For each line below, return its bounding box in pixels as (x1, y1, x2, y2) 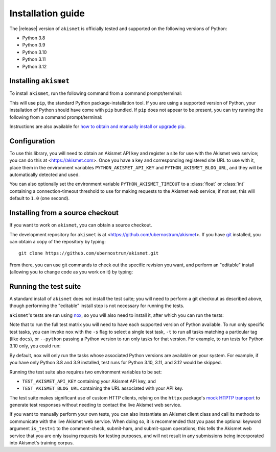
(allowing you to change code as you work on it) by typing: (9, 269, 133, 275)
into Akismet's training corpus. (9, 440, 74, 446)
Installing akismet (9, 77, 70, 85)
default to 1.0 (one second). (9, 195, 70, 202)
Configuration (9, 137, 55, 145)
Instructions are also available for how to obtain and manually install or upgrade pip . (9, 123, 186, 130)
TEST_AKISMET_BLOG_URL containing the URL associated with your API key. (22, 385, 183, 391)
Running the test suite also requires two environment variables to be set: (9, 369, 162, 375)
